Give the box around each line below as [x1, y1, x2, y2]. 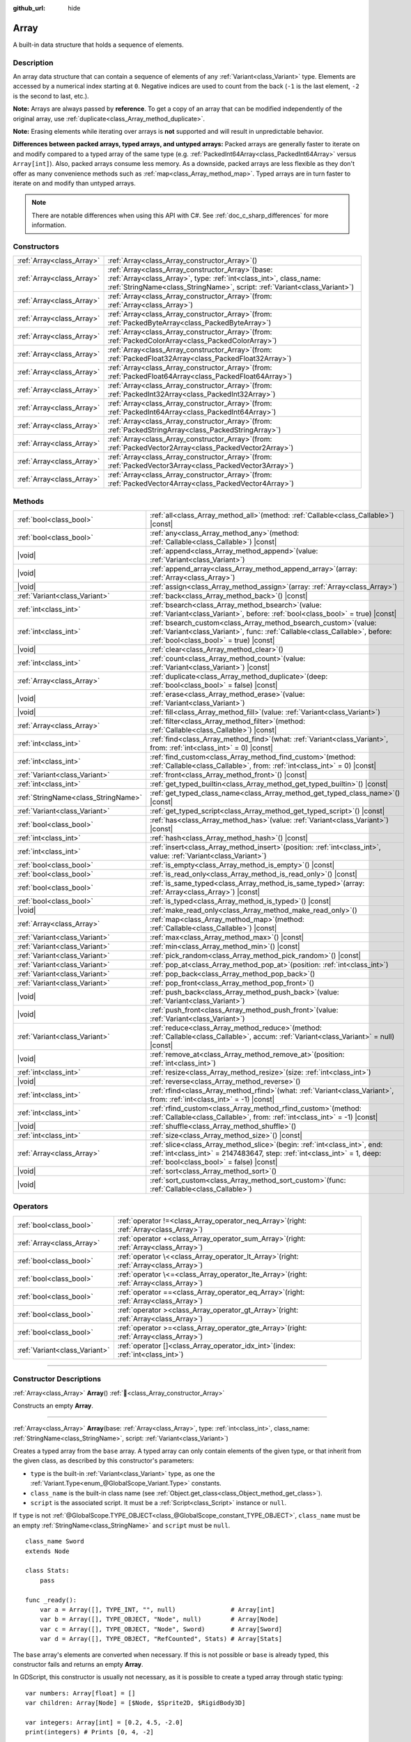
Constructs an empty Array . [13, 1401, 94, 1410]
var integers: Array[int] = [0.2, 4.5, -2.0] [25, 1718, 184, 1726]
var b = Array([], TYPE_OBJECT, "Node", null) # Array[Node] [39, 1615, 279, 1624]
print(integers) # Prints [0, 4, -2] [25, 1728, 155, 1736]
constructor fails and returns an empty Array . [13, 1660, 144, 1668]
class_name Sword [25, 1537, 84, 1546]
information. [31, 221, 67, 229]
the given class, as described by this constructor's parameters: [13, 1456, 194, 1465]
